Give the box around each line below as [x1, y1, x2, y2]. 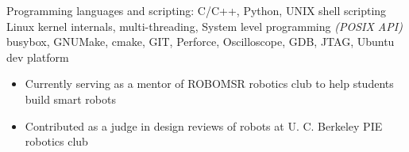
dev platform [6, 48, 69, 65]
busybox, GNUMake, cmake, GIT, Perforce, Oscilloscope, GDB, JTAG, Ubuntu [6, 33, 395, 50]
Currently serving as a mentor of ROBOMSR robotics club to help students [25, 75, 394, 92]
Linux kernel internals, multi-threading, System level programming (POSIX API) [6, 17, 403, 34]
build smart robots [25, 90, 116, 107]
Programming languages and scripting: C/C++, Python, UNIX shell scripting [6, 2, 387, 18]
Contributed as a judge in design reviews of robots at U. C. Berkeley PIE [25, 117, 383, 134]
